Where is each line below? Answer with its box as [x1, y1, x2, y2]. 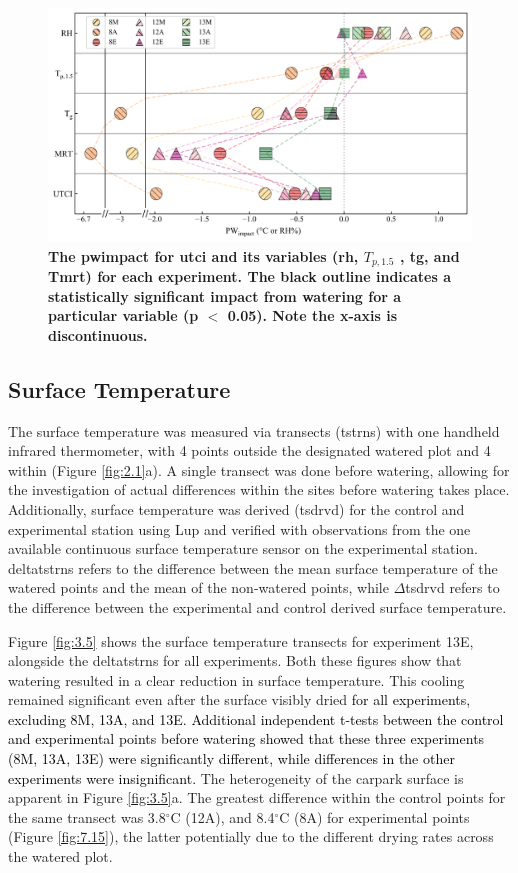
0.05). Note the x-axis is [227, 305, 398, 326]
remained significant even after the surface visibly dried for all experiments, [8, 689, 471, 710]
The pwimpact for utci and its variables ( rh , [48, 245, 359, 266]
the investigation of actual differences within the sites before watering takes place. [8, 479, 510, 500]
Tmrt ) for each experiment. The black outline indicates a [48, 265, 451, 286]
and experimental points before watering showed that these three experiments [8, 728, 485, 749]
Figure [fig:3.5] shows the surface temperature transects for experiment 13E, [8, 630, 474, 651]
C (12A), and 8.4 [170, 806, 275, 827]
